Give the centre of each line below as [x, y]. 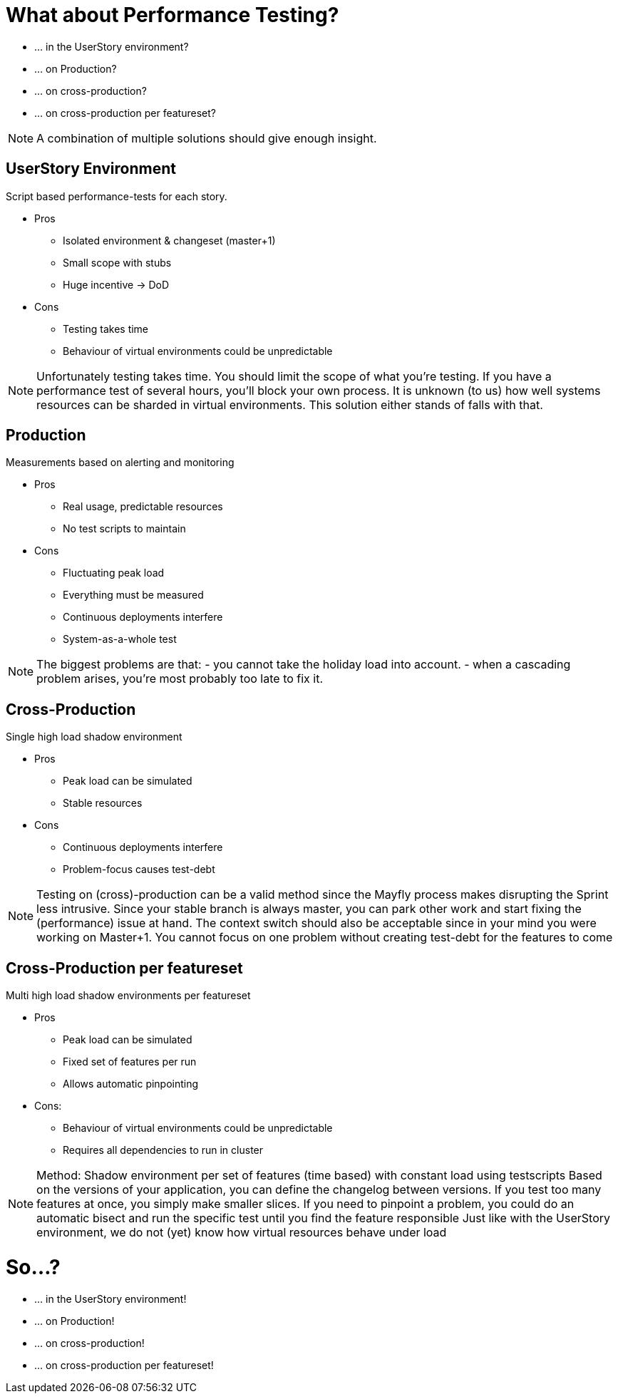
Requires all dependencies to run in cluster [163, 1150]
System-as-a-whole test [120, 639]
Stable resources [103, 803]
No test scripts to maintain [124, 529]
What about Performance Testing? [172, 15]
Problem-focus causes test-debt [139, 869]
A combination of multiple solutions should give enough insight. [207, 138]
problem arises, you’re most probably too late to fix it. [180, 679]
